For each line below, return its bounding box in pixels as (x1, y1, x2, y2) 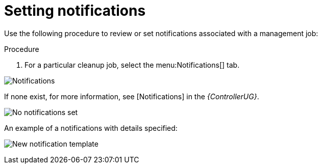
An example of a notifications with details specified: (4, 123, 178, 132)
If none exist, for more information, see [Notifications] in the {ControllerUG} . (4, 92, 259, 101)
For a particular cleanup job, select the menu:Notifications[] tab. (24, 60, 240, 69)
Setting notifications (4, 2, 146, 19)
